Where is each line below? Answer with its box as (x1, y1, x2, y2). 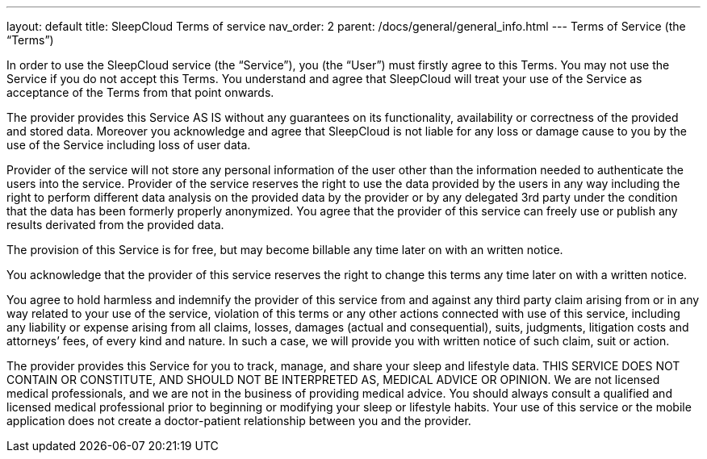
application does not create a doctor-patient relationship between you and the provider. (6, 414, 471, 428)
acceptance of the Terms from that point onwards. (6, 86, 274, 99)
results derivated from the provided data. (6, 218, 224, 232)
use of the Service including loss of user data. (6, 138, 251, 152)
